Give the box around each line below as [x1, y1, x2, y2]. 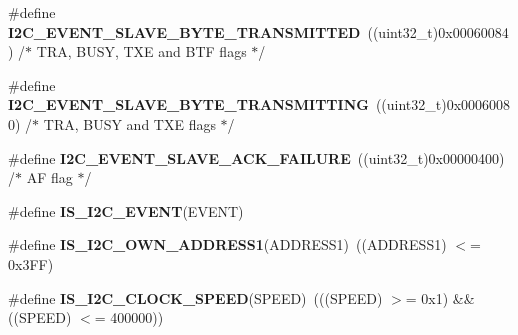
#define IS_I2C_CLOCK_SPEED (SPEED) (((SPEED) [8, 287, 383, 308]
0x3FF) [8, 253, 54, 274]
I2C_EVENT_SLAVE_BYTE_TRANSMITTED [8, 21, 361, 42]
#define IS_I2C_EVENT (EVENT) [8, 200, 244, 221]
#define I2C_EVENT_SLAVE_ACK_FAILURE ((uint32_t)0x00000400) [8, 147, 505, 168]
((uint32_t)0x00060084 [367, 21, 509, 42]
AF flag [26, 167, 73, 188]
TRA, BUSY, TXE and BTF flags [36, 41, 247, 62]
